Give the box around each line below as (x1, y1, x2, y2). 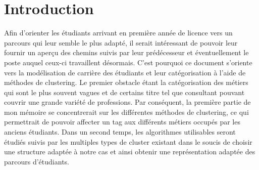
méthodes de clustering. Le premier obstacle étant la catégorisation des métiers (4, 77, 248, 88)
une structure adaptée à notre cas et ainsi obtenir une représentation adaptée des (4, 146, 255, 157)
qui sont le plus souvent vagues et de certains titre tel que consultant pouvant (4, 87, 245, 97)
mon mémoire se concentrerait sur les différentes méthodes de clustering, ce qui (4, 106, 249, 117)
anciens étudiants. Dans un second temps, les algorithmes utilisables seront (4, 126, 236, 137)
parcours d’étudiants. (4, 156, 69, 166)
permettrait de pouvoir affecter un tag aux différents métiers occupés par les (4, 116, 240, 127)
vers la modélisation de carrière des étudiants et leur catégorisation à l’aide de (4, 67, 246, 77)
